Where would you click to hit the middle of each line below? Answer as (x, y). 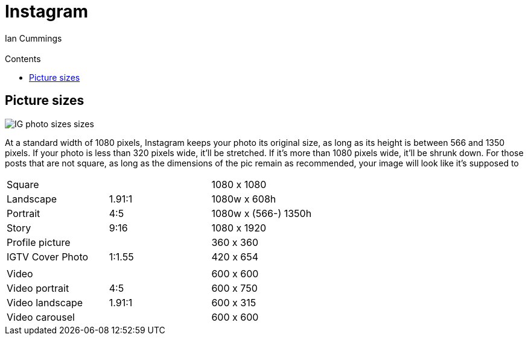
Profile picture (39, 242)
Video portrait (38, 288)
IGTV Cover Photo (48, 257)
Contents (23, 58)
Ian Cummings (33, 38)
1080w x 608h (244, 199)
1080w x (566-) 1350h (262, 213)
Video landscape (45, 302)
